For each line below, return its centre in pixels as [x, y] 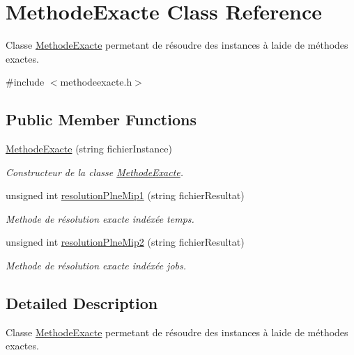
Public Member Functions [101, 119]
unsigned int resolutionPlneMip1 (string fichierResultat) [125, 195]
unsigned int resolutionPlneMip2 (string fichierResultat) [125, 242]
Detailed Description [82, 303]
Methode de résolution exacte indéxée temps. [100, 218]
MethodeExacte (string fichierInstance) [89, 149]
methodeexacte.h [96, 82]
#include [25, 82]
